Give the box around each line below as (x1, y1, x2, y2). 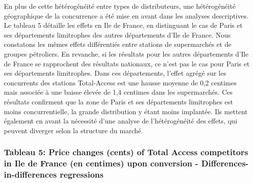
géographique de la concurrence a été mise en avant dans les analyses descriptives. (4, 10, 249, 20)
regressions (59, 168, 104, 181)
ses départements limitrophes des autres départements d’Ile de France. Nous (4, 29, 231, 40)
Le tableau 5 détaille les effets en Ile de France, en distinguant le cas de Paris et (4, 20, 243, 30)
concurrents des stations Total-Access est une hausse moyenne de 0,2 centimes (4, 77, 237, 87)
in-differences (4, 168, 57, 181)
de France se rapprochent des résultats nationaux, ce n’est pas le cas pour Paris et (4, 58, 250, 68)
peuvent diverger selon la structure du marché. (4, 125, 143, 135)
